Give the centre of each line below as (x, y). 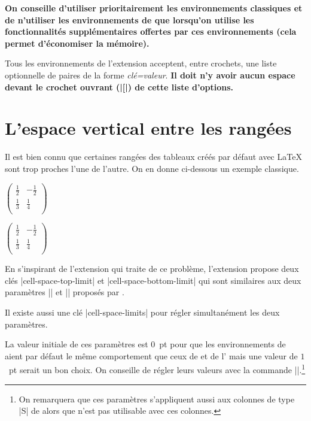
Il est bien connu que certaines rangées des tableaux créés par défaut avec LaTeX (153, 157)
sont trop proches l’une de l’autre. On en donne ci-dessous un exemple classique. (152, 168)
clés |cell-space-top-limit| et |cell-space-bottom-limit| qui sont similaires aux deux (153, 280)
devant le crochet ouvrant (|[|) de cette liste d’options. (119, 87)
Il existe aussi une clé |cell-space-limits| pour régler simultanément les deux (142, 312)
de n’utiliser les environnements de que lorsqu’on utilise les (129, 19)
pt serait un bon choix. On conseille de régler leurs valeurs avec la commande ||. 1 (157, 369)
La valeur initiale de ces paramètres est (77, 344)
